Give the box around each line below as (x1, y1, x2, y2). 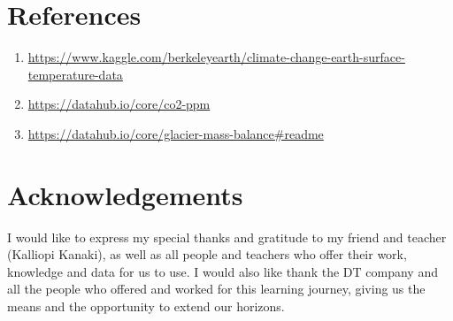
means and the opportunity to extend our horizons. (7, 297, 285, 315)
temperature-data (27, 65, 123, 83)
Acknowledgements (7, 176, 243, 212)
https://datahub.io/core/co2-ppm (27, 95, 211, 113)
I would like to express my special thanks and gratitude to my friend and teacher (7, 227, 447, 246)
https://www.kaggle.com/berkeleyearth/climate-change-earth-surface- (27, 48, 405, 66)
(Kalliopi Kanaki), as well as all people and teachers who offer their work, (7, 245, 407, 264)
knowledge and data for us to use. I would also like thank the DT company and (7, 262, 438, 280)
